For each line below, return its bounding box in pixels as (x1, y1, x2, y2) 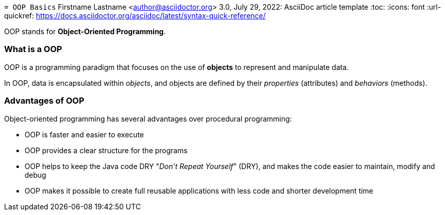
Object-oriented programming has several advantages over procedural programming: (4, 114, 292, 123)
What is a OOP (4, 44, 62, 55)
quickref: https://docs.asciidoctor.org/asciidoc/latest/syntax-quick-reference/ (4, 11, 266, 20)
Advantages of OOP (4, 95, 84, 106)
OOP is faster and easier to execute (25, 130, 144, 139)
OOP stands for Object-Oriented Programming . (4, 27, 166, 36)
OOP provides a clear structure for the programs (25, 146, 188, 155)
